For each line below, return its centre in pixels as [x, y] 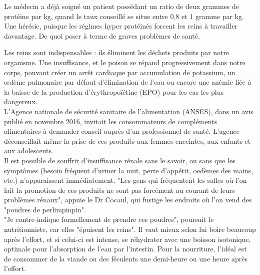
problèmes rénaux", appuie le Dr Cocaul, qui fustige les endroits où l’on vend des [128, 200]
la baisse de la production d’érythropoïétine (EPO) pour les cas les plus [114, 91]
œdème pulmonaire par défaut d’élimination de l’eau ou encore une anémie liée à [128, 82]
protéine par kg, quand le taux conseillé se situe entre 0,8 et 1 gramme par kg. [124, 16]
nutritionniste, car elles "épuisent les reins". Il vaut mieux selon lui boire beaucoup [130, 229]
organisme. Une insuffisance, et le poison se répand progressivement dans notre [125, 62]
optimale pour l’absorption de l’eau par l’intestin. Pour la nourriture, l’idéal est [125, 249]
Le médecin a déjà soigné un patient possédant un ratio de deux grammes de [121, 6]
